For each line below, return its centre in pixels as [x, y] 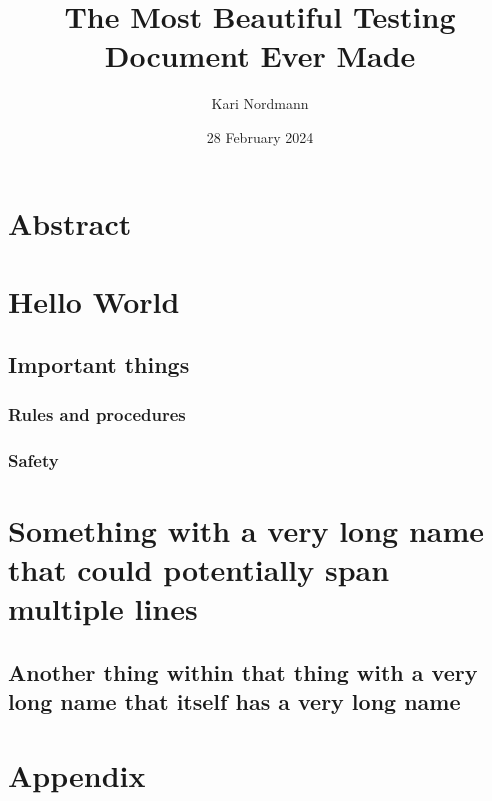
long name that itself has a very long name [234, 701]
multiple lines [103, 608]
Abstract [70, 222]
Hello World [94, 300]
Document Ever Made [260, 55]
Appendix [77, 774]
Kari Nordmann [260, 103]
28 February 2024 [260, 136]
